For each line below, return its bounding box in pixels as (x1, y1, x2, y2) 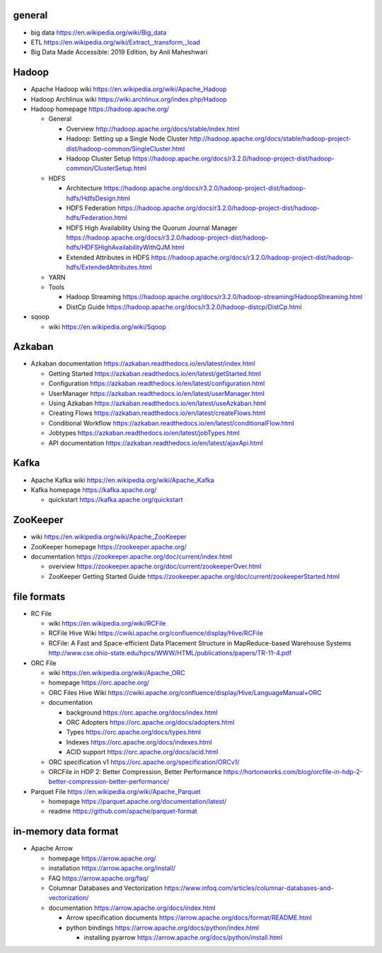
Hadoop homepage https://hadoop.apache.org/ (30, 105, 170, 113)
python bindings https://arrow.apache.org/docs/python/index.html (66, 923, 260, 932)
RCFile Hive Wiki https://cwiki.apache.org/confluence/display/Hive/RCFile (48, 629, 263, 638)
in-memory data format (13, 826, 119, 838)
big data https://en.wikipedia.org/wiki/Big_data (30, 28, 167, 37)
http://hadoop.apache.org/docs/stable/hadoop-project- (189, 134, 352, 143)
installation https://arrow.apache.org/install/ (48, 864, 176, 872)
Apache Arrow (30, 844, 74, 853)
